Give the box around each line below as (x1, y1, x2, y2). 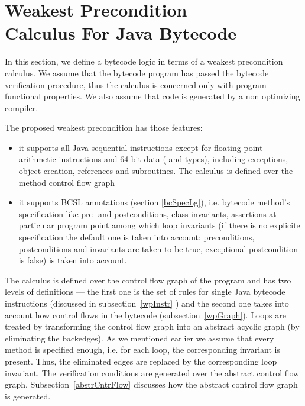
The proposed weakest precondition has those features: (5, 121, 203, 134)
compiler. (5, 101, 38, 114)
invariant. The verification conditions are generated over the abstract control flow (5, 366, 300, 379)
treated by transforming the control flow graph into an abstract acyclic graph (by (5, 320, 300, 333)
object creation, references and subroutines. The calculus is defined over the (18, 165, 293, 177)
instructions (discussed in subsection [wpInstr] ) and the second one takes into (5, 297, 289, 309)
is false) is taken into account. (18, 254, 127, 266)
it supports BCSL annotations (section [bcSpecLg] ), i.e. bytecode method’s (18, 196, 290, 208)
